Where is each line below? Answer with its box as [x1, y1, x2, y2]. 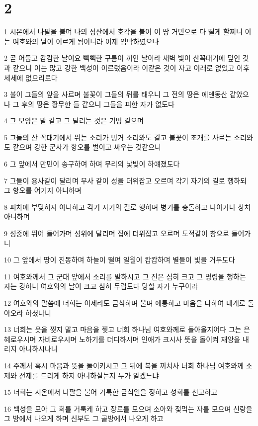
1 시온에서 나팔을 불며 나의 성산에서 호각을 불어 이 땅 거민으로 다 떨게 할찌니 [4, 26, 243, 37]
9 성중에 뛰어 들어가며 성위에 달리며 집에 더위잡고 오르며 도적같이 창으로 [4, 228, 229, 239]
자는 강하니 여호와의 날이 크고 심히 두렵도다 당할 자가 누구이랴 [4, 281, 198, 291]
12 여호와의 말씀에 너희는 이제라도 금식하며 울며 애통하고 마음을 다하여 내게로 [4, 298, 246, 308]
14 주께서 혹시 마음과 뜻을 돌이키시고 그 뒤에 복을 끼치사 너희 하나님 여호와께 [4, 360, 244, 370]
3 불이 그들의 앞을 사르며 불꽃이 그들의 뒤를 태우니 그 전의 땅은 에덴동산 [4, 89, 228, 99]
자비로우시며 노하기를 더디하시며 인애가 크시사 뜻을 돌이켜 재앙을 [38, 334, 241, 344]
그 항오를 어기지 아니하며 [4, 185, 82, 195]
